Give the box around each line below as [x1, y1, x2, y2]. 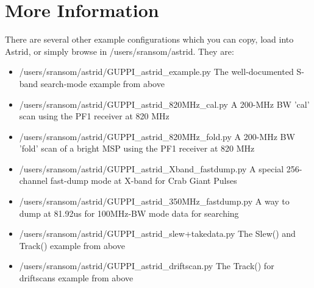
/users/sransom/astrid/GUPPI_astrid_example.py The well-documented [19, 65, 294, 78]
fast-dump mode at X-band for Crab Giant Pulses [50, 174, 237, 187]
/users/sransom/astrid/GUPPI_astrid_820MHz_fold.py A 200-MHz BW [19, 130, 295, 142]
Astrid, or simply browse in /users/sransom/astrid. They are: [5, 44, 234, 57]
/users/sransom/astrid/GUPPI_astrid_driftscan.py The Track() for [19, 259, 274, 272]
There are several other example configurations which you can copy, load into [5, 33, 294, 46]
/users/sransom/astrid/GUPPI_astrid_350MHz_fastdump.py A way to [19, 195, 290, 208]
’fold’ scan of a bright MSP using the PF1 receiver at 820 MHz [19, 142, 255, 155]
